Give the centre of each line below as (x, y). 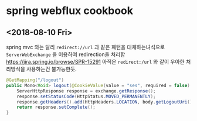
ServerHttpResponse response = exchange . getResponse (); (86, 91)
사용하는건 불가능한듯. (52, 69)
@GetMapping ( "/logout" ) (35, 80)
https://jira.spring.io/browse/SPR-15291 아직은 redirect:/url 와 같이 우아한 (95, 62)
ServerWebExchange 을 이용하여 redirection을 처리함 (66, 54)
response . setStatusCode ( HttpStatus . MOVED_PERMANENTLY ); (86, 96)
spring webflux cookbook (70, 11)
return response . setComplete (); (56, 107)
